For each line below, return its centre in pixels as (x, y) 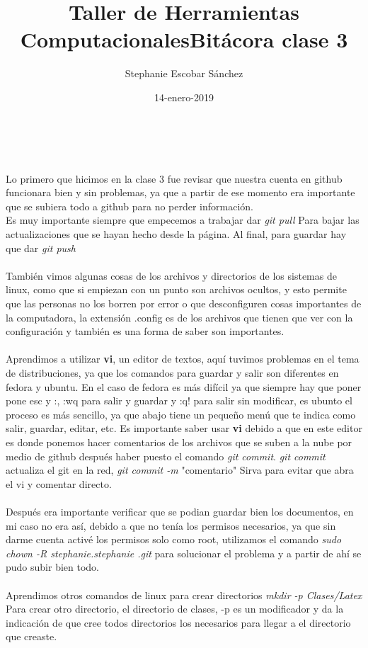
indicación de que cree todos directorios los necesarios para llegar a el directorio (178, 622)
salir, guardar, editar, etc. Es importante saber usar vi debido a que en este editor (184, 428)
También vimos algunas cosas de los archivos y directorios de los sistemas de (171, 275)
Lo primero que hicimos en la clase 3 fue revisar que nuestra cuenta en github (174, 178)
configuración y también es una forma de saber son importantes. (145, 331)
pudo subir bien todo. (52, 567)
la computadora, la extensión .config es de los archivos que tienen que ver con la (179, 317)
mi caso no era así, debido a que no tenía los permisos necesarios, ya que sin (171, 525)
